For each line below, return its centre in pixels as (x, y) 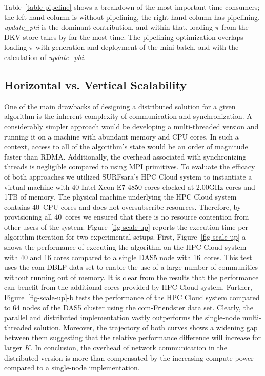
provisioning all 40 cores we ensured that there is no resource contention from (127, 217)
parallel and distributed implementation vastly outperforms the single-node (122, 317)
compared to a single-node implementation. (72, 368)
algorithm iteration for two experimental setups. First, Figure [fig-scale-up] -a (125, 237)
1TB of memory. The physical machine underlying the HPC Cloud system (120, 197)
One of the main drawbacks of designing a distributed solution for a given (120, 106)
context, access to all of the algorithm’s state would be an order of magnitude (126, 146)
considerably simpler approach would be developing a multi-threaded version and (131, 126)
